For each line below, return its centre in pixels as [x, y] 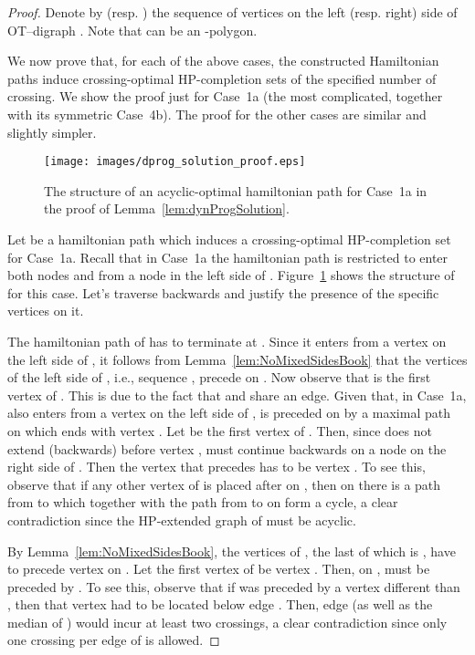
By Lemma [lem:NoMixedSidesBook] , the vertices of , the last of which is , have [232, 551]
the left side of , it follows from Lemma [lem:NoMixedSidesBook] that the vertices [237, 359]
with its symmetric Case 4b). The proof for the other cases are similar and [217, 114]
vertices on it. [46, 311]
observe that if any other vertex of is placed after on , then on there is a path [224, 484]
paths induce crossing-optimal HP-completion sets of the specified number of [222, 78]
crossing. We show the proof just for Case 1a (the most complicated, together [225, 96]
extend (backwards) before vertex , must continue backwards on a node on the [227, 448]
